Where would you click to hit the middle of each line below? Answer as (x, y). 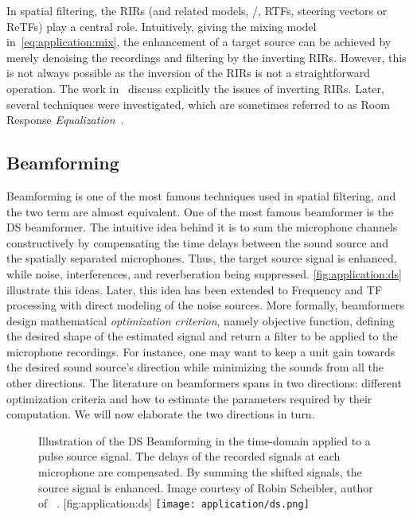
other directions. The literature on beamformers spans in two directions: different (204, 383)
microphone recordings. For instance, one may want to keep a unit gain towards (201, 351)
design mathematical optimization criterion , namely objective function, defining (201, 320)
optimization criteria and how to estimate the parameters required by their (189, 398)
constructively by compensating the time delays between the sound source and (197, 242)
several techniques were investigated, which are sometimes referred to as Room (198, 104)
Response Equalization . (65, 120)
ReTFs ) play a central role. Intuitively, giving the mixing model (162, 26)
